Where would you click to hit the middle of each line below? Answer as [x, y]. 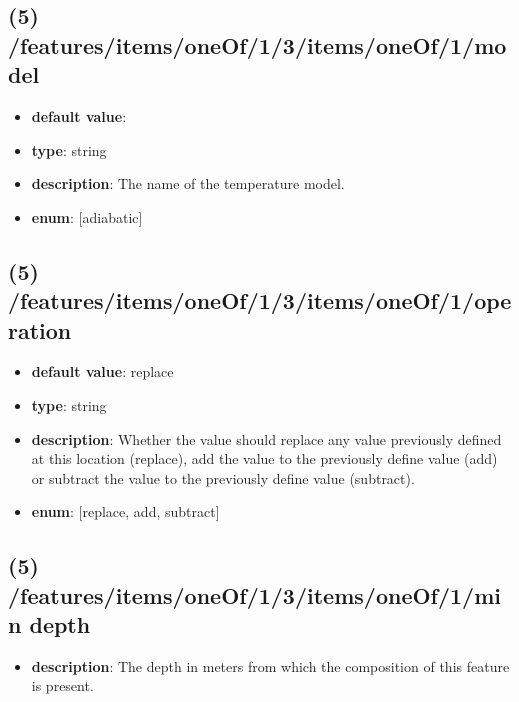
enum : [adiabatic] [87, 216]
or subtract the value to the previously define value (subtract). [223, 477]
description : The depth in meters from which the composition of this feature [270, 665]
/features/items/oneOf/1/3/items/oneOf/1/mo [257, 44]
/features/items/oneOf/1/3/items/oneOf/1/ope [260, 300]
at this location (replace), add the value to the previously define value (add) [264, 458]
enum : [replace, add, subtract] [125, 511]
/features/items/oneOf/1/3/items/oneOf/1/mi [255, 594]
